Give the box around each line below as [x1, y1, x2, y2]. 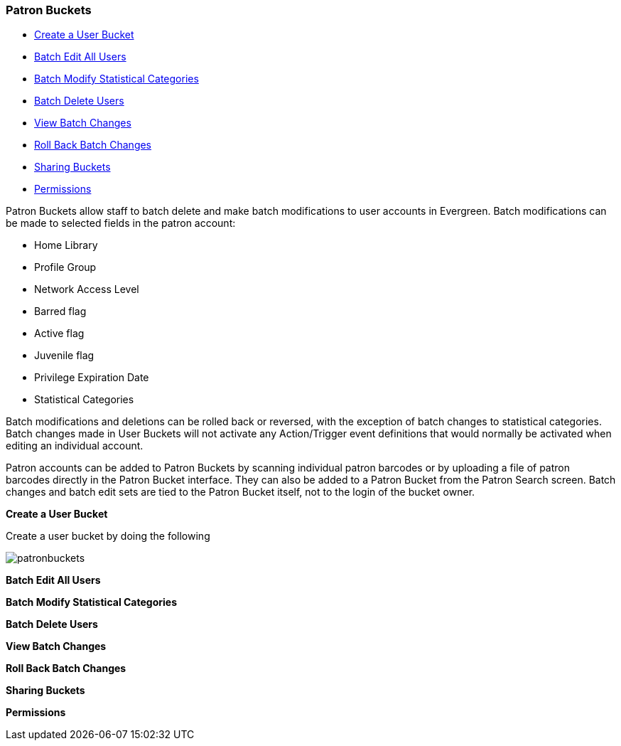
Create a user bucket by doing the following [6, 530, 210, 543]
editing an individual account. [6, 439, 144, 452]
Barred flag [34, 305, 87, 318]
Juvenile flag [34, 349, 94, 362]
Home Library [34, 239, 98, 252]
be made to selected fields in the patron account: [6, 217, 236, 230]
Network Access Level [34, 283, 139, 296]
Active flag [34, 327, 85, 340]
